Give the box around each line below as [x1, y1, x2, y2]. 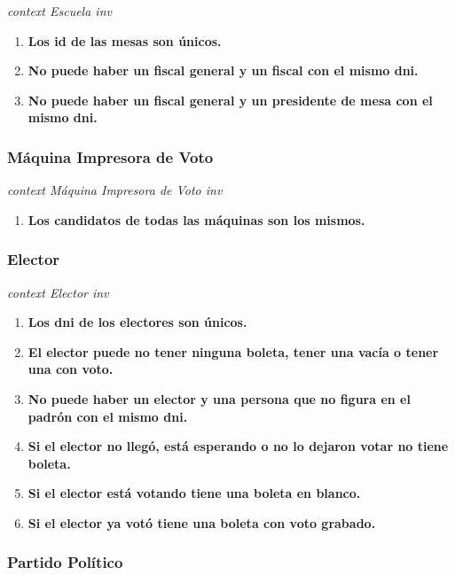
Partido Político [7, 551, 123, 573]
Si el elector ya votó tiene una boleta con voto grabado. [27, 513, 376, 532]
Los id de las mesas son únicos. [27, 31, 222, 50]
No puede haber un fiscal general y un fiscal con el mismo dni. [27, 61, 419, 80]
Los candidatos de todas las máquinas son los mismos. [27, 210, 365, 229]
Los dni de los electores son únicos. [27, 313, 247, 331]
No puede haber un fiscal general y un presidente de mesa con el [27, 90, 433, 109]
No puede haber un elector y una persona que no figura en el [27, 389, 411, 408]
